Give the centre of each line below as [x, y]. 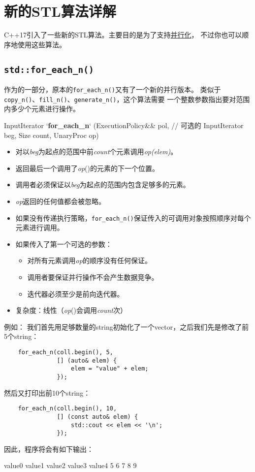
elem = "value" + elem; [110, 369]
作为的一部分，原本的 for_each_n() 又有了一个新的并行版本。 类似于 [112, 89]
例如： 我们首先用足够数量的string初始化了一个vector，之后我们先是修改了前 [127, 326]
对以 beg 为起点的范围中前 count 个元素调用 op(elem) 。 [96, 152]
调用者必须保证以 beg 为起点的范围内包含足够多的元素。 [103, 185]
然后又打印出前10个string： [47, 392]
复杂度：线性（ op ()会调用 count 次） [71, 310]
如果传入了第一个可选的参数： [64, 244]
